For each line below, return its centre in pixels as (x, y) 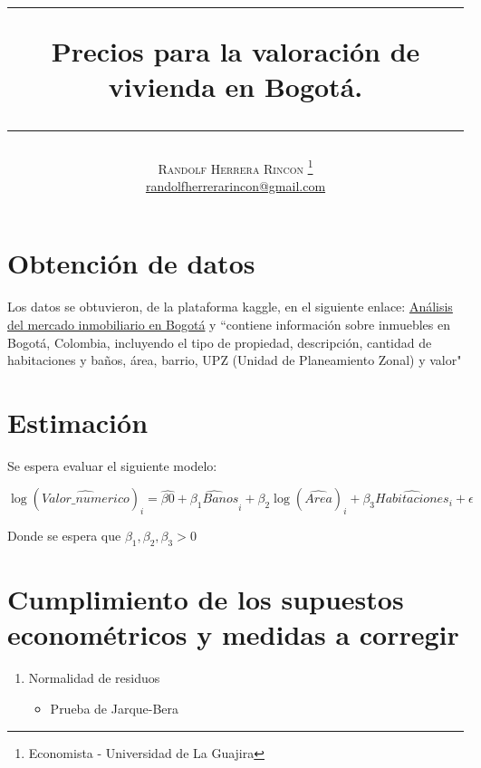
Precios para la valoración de (236, 51)
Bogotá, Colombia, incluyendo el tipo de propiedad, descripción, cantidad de (220, 342)
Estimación (78, 422)
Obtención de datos (131, 263)
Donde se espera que (64, 536)
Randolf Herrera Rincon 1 (236, 167)
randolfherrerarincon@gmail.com (236, 185)
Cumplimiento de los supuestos (206, 599)
